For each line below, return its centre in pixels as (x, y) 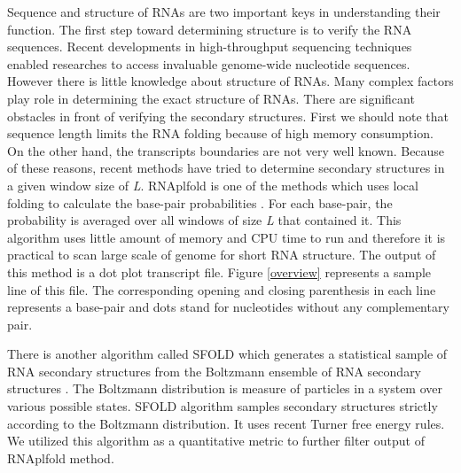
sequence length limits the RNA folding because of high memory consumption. (220, 133)
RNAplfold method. (61, 457)
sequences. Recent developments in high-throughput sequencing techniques (210, 47)
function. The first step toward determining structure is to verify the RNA (210, 29)
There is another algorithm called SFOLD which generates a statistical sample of (227, 354)
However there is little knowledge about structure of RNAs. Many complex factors (230, 81)
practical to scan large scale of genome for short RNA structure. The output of (222, 255)
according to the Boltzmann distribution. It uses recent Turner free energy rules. (226, 423)
